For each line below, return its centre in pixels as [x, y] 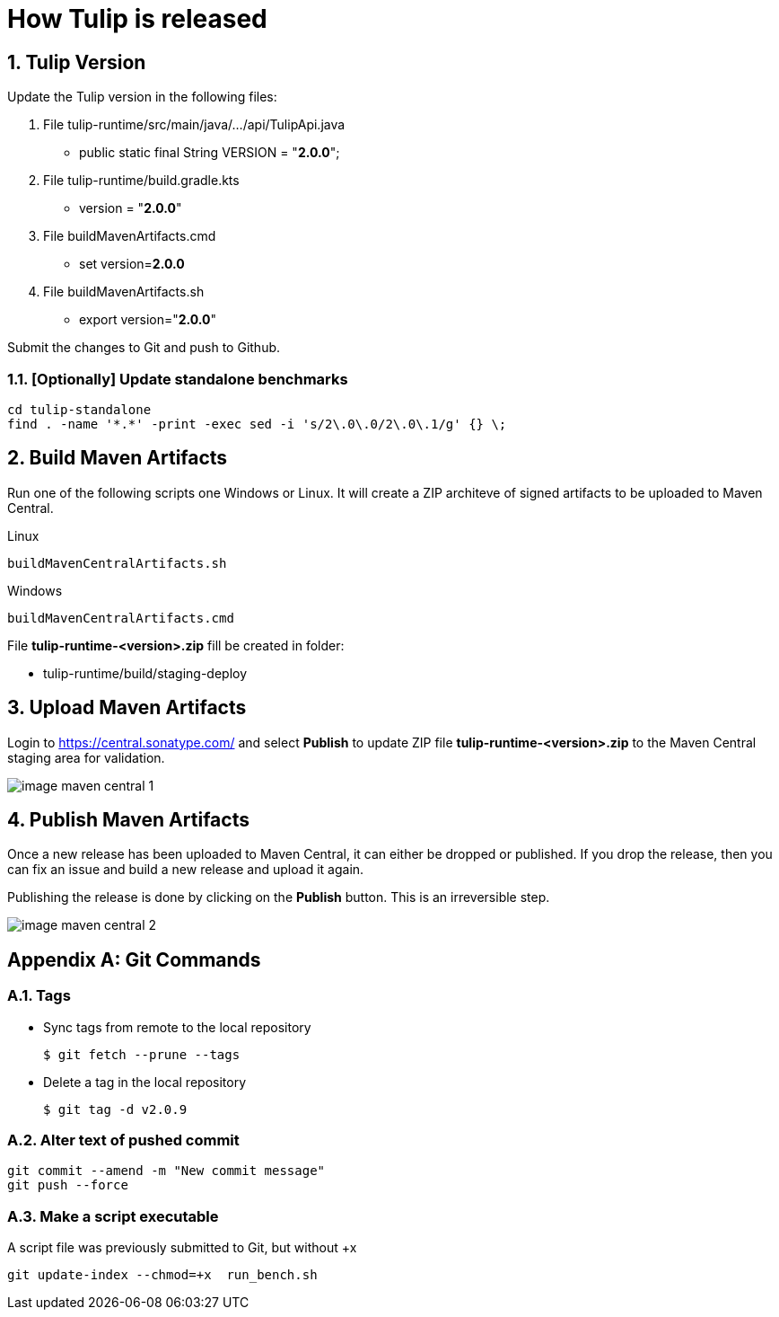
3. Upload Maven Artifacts [127, 708]
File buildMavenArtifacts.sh [124, 292]
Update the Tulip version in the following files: [142, 97]
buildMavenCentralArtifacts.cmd [121, 618]
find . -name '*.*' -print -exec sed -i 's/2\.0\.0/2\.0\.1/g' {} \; [257, 424]
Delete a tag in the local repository [145, 1082]
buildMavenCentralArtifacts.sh [117, 563]
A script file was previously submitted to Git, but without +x [182, 1248]
